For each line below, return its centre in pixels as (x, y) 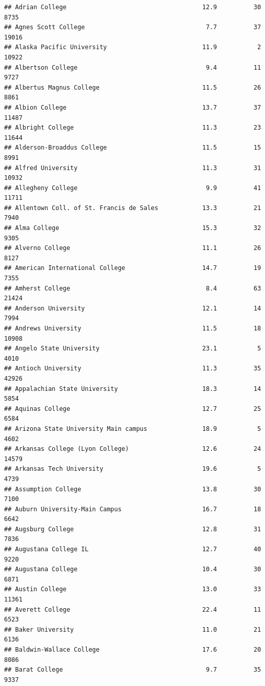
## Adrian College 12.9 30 (133, 7)
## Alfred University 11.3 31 (133, 168)
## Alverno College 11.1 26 (133, 248)
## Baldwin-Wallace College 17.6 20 (133, 650)
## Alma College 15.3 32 (133, 228)
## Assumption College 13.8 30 (133, 489)
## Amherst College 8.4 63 (133, 288)
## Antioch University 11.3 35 (133, 369)
